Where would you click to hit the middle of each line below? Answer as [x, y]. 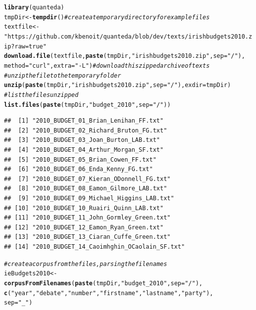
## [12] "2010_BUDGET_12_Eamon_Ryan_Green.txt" [84, 227]
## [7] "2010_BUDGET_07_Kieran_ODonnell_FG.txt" [87, 179]
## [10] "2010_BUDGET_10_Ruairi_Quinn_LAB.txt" [84, 208]
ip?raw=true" [25, 46]
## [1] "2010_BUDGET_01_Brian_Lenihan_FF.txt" [84, 121]
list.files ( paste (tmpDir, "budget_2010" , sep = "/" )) [87, 105]
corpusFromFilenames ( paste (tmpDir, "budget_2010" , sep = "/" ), [103, 283]
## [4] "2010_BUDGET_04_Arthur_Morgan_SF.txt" [84, 150]
